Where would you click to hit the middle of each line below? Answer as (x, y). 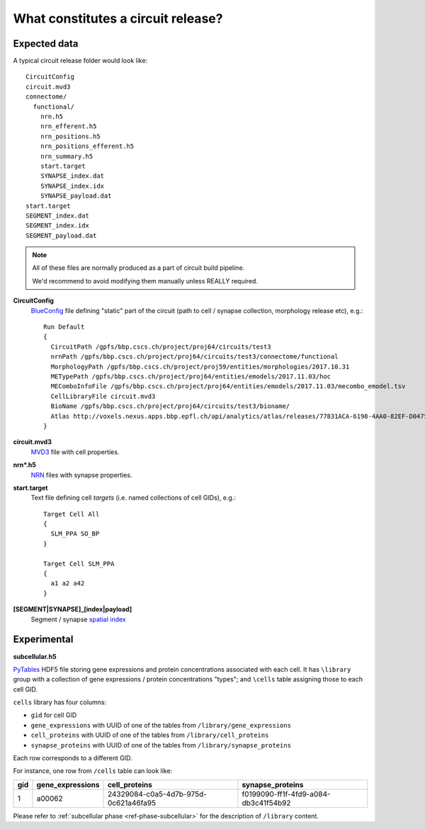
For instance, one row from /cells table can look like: (93, 771)
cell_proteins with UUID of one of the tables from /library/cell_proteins (150, 735)
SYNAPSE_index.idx (72, 186)
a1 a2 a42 (68, 583)
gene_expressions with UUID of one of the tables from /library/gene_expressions (161, 725)
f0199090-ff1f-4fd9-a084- (286, 794)
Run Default (64, 327)
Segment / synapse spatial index (79, 619)
